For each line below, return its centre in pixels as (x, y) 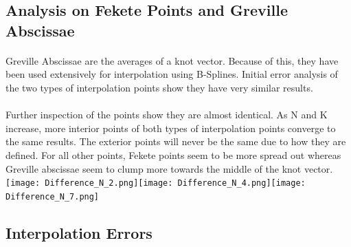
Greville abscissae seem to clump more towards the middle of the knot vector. (169, 168)
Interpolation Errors (79, 232)
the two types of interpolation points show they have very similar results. (159, 87)
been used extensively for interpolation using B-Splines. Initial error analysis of (172, 74)
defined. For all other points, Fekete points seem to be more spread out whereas (173, 154)
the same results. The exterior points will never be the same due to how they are (176, 141)
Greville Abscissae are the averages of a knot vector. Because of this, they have (172, 60)
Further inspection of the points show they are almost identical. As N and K (167, 115)
